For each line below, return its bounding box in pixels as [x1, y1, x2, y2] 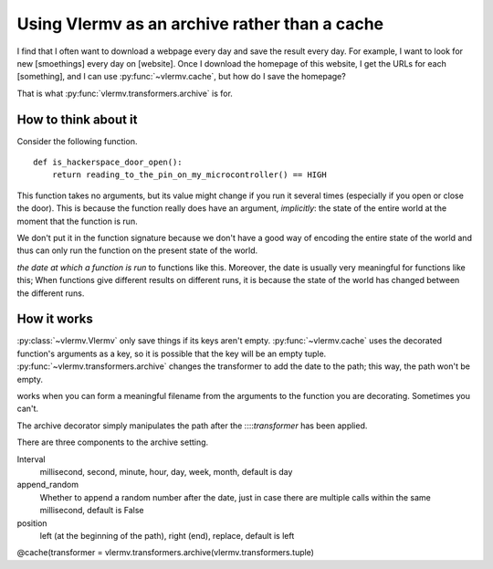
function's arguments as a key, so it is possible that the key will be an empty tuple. [16, 348, 327, 359]
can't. [16, 403, 39, 415]
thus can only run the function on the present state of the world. [16, 245, 258, 256]
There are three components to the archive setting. [16, 437, 209, 448]
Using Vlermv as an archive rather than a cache [16, 14, 384, 34]
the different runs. [16, 288, 85, 299]
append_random [16, 479, 79, 490]
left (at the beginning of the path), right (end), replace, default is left [39, 530, 295, 541]
